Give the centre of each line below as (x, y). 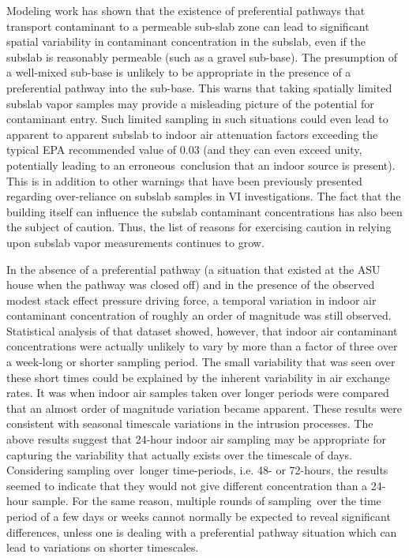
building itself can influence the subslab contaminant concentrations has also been (204, 211)
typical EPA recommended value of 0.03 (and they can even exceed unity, (184, 150)
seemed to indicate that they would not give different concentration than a (187, 485)
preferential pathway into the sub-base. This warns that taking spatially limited (199, 87)
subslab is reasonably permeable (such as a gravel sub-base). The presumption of (202, 56)
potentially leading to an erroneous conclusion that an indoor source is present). (201, 165)
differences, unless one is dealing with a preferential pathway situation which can (202, 532)
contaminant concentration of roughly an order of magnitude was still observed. (199, 315)
